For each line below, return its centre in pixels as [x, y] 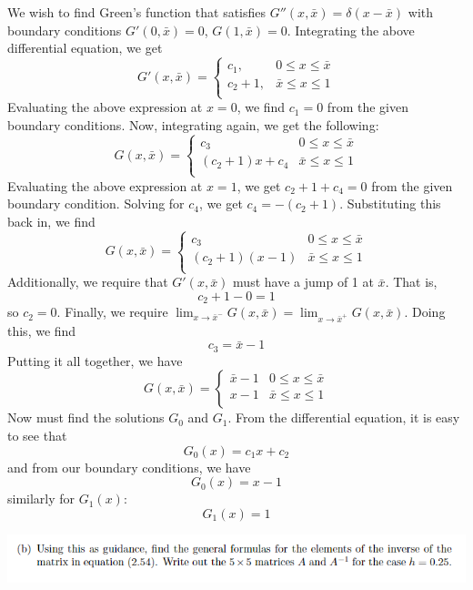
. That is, [411, 282]
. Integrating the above [351, 30]
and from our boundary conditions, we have [129, 467]
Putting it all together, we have [95, 360]
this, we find [42, 330]
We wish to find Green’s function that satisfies [137, 12]
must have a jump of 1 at [303, 282]
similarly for [41, 498]
